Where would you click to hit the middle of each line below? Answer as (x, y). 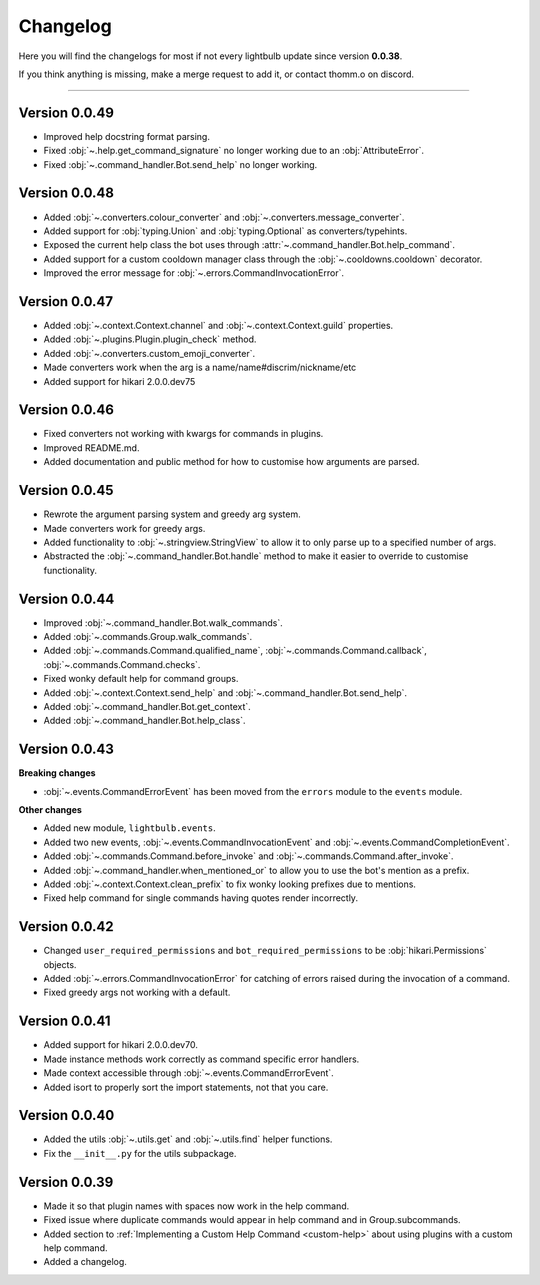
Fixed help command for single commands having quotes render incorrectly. (201, 898)
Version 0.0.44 (66, 598)
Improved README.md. (91, 447)
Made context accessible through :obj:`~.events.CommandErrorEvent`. (188, 1073)
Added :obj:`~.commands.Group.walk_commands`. (148, 637)
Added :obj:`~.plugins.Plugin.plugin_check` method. (150, 339)
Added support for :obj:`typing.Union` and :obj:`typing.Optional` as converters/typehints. (225, 231)
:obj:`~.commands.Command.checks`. (122, 664)
